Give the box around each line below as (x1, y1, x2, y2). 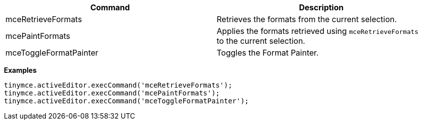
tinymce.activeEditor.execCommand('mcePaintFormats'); (4, 89, 220, 97)
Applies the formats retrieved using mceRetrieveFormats (217, 26, 419, 36)
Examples (4, 66, 37, 74)
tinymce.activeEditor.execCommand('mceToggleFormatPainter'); (4, 97, 249, 105)
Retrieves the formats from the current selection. (217, 14, 397, 24)
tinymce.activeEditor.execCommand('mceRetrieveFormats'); (4, 81, 232, 89)
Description (299, 2, 344, 12)
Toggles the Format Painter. (217, 48, 319, 58)
